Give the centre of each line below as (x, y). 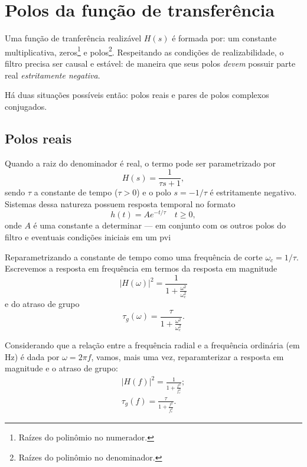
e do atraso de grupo (42, 304)
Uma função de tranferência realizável (73, 38)
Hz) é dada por (32, 356)
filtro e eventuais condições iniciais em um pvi (88, 237)
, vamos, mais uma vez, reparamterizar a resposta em (187, 356)
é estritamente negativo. (253, 192)
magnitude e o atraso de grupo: (61, 368)
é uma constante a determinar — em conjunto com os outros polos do (159, 225)
